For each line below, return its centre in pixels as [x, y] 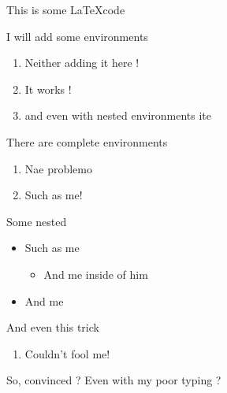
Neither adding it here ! [82, 63]
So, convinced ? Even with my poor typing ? [114, 380]
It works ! [48, 89]
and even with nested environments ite [118, 115]
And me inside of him [96, 274]
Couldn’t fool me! [67, 353]
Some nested [37, 221]
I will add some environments [77, 36]
